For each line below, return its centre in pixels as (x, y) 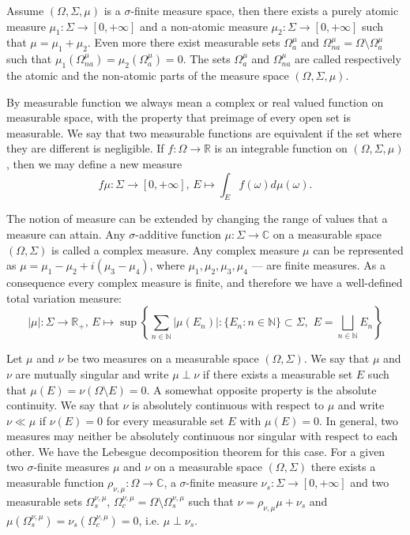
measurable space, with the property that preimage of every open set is (179, 117)
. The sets (207, 59)
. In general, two (358, 420)
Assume (25, 10)
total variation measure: (64, 298)
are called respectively (348, 59)
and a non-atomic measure (204, 26)
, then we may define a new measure (94, 163)
